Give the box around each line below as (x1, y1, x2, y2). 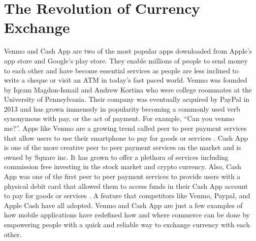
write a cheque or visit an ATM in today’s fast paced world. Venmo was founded (4, 75, 247, 85)
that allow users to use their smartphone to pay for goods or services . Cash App (4, 132, 248, 143)
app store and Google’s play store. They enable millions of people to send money (4, 55, 248, 65)
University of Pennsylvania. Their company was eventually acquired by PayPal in (4, 94, 250, 104)
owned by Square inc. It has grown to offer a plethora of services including (4, 151, 228, 162)
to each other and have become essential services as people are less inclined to (4, 65, 239, 75)
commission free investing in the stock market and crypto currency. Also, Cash (4, 161, 241, 172)
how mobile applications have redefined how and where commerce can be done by (4, 210, 250, 220)
